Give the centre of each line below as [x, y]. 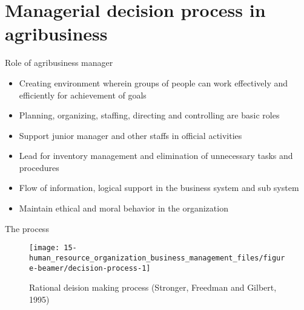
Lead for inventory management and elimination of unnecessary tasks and [156, 156]
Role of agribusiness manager [59, 63]
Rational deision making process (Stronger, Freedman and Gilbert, [153, 287]
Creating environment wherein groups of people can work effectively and [154, 82]
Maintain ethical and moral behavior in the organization [124, 208]
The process [27, 228]
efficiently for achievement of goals [83, 95]
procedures [39, 167]
